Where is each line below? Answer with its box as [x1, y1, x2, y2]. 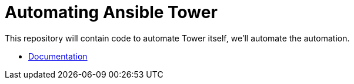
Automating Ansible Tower [5, 2, 218, 22]
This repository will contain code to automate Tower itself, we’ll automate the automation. [5, 33, 350, 43]
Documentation [28, 51, 88, 61]
